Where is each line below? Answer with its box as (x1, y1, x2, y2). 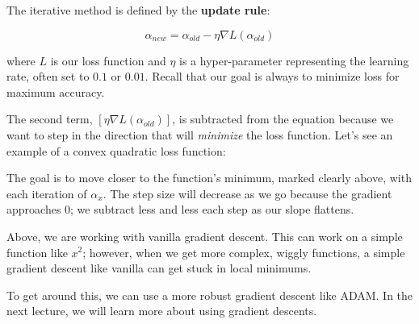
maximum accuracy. (6, 83, 105, 100)
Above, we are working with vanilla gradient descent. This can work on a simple (6, 227, 403, 244)
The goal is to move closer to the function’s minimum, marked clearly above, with (6, 169, 412, 186)
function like (6, 243, 68, 260)
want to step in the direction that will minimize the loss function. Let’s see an (6, 126, 393, 143)
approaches (6, 201, 61, 218)
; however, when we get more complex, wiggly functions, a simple (82, 243, 405, 260)
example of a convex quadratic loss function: (6, 142, 226, 159)
